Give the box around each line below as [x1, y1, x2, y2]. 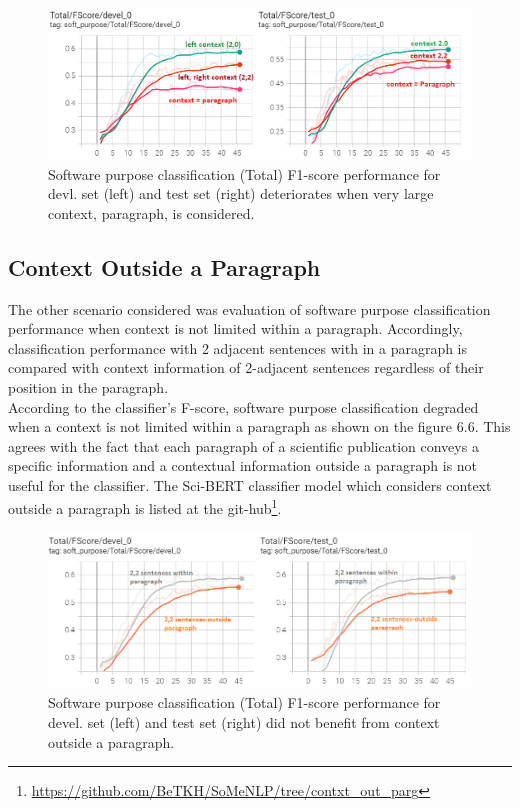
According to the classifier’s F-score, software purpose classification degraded [8, 396, 479, 417]
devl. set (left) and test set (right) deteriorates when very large [48, 183, 434, 204]
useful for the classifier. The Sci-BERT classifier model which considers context [8, 474, 492, 495]
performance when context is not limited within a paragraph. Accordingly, [8, 318, 463, 339]
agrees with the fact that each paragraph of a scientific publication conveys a [8, 435, 479, 456]
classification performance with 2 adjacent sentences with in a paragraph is [8, 337, 468, 358]
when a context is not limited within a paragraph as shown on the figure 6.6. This [8, 416, 511, 437]
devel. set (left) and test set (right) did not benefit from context [48, 712, 440, 733]
